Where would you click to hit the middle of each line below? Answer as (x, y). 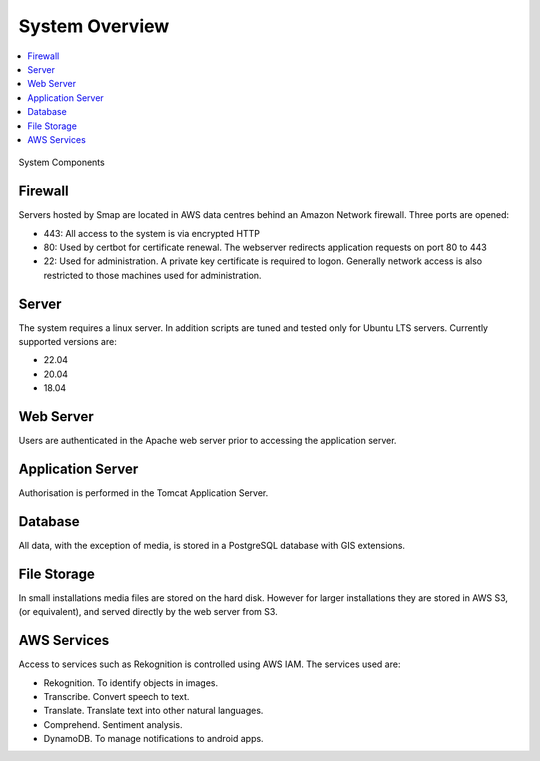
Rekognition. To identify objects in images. (131, 682)
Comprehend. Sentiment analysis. (113, 724)
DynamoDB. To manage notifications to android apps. (153, 739)
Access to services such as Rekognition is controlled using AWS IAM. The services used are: (209, 664)
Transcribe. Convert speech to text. (116, 696)
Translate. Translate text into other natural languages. (153, 711)
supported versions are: (67, 342)
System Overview (94, 26)
